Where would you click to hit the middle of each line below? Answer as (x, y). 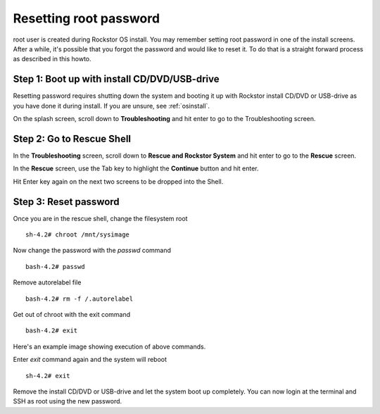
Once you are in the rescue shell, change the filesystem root (100, 218)
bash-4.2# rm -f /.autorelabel (80, 299)
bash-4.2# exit (52, 331)
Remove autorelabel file (47, 282)
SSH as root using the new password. (68, 401)
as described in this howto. (52, 59)
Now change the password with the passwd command (92, 251)
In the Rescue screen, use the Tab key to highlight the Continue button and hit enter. (136, 168)
